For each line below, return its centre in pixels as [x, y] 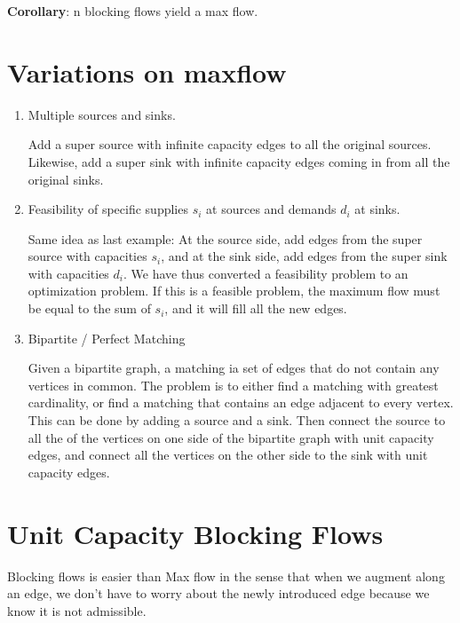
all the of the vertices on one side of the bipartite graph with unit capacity [231, 437]
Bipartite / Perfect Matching [107, 338]
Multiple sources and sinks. [102, 114]
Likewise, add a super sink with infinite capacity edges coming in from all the [239, 161]
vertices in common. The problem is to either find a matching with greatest [233, 385]
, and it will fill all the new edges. [256, 308]
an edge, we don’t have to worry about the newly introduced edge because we [218, 593]
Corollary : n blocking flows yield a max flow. [133, 11]
